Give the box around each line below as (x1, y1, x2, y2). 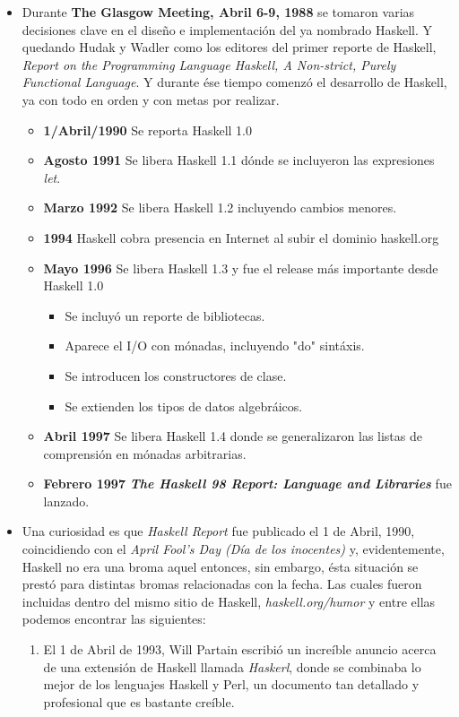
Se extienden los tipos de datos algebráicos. (65, 396, 303, 415)
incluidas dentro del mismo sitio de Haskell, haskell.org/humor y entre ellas (22, 592, 436, 610)
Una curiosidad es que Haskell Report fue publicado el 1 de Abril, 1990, (22, 522, 415, 540)
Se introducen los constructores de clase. (65, 366, 287, 384)
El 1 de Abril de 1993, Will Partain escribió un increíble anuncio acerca (43, 640, 437, 659)
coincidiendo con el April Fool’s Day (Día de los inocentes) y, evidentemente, (22, 540, 445, 558)
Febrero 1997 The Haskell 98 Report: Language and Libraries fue (43, 474, 452, 493)
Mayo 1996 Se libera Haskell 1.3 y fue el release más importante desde (43, 258, 438, 277)
